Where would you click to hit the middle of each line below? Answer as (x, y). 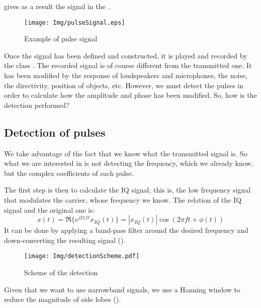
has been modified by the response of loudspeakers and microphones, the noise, (126, 75)
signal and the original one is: (50, 209)
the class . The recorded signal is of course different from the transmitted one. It (128, 65)
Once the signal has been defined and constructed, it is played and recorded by (126, 55)
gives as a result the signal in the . (57, 6)
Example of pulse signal (61, 39)
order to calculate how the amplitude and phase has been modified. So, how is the (130, 95)
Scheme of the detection (61, 272)
